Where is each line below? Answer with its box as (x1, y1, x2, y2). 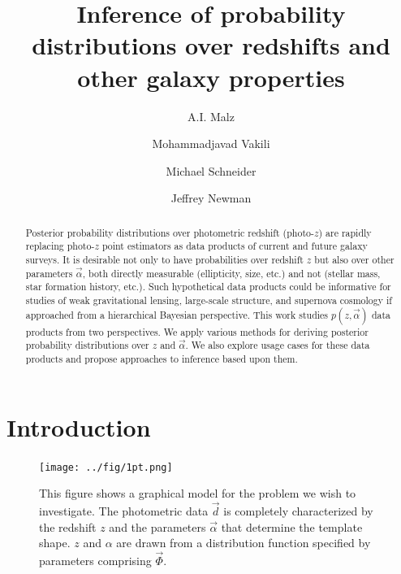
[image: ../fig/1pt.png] (39, 461, 173, 473)
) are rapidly (318, 225, 372, 239)
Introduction (6, 410, 151, 443)
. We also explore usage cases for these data (185, 338, 370, 352)
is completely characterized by (223, 502, 373, 519)
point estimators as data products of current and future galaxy (101, 239, 368, 253)
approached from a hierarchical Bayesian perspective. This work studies (25, 307, 329, 321)
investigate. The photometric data (39, 502, 209, 519)
